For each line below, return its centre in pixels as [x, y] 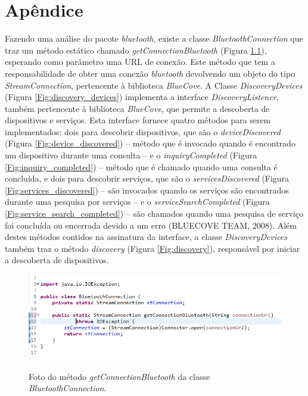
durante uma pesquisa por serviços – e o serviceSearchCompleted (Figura [137, 202]
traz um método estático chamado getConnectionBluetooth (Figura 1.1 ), [136, 50]
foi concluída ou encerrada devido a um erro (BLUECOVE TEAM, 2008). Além [151, 225]
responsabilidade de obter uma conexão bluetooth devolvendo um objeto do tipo [150, 73]
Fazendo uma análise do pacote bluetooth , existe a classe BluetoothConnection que [154, 38]
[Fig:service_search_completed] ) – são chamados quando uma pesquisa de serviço [154, 213]
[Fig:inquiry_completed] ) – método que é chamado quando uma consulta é [141, 166]
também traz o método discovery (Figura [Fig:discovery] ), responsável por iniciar [153, 248]
